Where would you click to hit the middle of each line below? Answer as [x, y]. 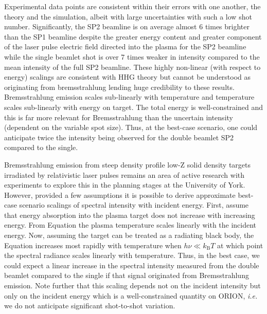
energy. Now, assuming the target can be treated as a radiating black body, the [129, 235]
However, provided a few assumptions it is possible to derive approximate [120, 195]
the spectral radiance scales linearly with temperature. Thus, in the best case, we [132, 255]
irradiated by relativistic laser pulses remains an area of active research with [124, 174]
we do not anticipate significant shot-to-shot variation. [90, 306]
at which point [240, 245]
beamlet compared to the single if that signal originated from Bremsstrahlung [127, 275]
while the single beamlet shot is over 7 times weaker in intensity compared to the [132, 56]
